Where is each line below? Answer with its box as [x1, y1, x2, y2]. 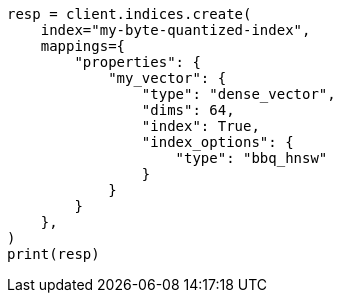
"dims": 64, [141, 102, 235, 118]
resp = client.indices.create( [7, 6, 252, 22]
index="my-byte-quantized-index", [40, 22, 311, 38]
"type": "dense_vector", [141, 86, 336, 102]
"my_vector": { [108, 70, 227, 86]
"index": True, [141, 118, 260, 134]
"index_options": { [141, 134, 294, 150]
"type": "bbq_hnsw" [175, 150, 328, 166]
